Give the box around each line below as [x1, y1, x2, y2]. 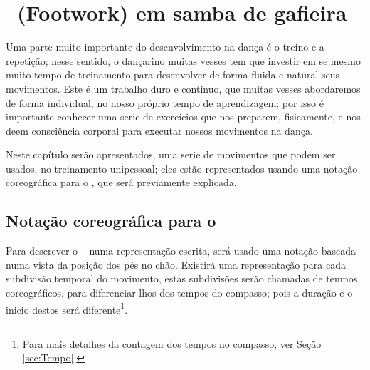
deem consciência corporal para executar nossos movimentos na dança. [6, 123, 313, 138]
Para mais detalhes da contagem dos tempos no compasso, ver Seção [22, 336, 322, 351]
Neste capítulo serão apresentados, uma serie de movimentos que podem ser [6, 147, 336, 162]
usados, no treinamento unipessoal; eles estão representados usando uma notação [6, 160, 358, 175]
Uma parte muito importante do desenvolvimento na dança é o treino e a [6, 39, 324, 54]
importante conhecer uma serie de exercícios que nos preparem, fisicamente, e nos [6, 109, 361, 124]
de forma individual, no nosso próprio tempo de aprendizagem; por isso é [6, 95, 324, 110]
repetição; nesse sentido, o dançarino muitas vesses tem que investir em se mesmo [6, 53, 361, 68]
